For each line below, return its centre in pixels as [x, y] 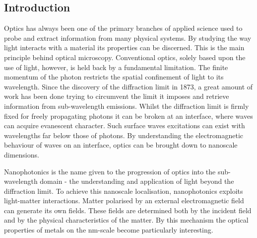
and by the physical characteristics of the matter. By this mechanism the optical [126, 220]
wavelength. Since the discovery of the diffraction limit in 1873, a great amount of [128, 86]
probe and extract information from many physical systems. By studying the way [128, 38]
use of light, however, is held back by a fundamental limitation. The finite [116, 67]
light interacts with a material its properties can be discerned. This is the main [124, 47]
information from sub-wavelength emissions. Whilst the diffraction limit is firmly [127, 106]
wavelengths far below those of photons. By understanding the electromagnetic [124, 135]
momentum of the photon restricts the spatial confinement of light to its [114, 77]
